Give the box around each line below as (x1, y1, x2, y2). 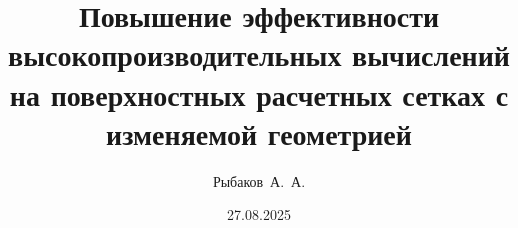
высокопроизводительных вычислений (8, 34, 510, 75)
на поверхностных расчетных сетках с (9, 73, 509, 114)
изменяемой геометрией (106, 112, 412, 153)
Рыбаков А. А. (212, 170, 306, 191)
